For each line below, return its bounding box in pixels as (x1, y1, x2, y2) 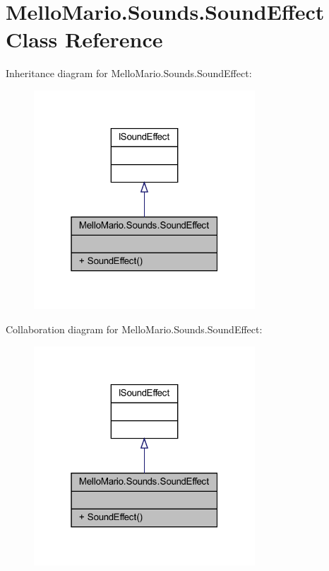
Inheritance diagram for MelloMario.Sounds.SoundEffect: (6, 66, 252, 81)
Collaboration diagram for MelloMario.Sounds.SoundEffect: (6, 321, 263, 336)
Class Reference (6, 25, 163, 54)
